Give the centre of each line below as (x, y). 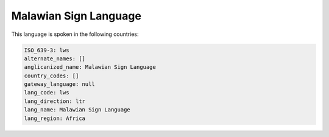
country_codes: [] (51, 76)
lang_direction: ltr (55, 101)
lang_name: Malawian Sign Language (77, 110)
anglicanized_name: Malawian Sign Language (90, 67)
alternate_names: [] (55, 58)
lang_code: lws (47, 93)
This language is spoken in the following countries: (75, 34)
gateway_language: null (60, 84)
